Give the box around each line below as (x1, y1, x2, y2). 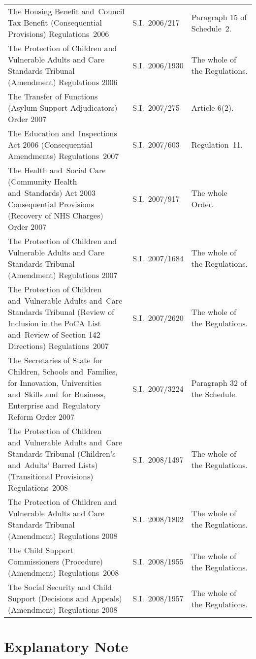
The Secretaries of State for (8, 354, 103, 366)
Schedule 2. (191, 22, 232, 34)
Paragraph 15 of (191, 11, 247, 23)
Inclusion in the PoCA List (8, 317, 101, 329)
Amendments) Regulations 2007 (8, 150, 119, 161)
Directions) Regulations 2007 (8, 340, 109, 351)
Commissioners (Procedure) (8, 556, 103, 567)
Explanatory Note (4, 636, 128, 657)
